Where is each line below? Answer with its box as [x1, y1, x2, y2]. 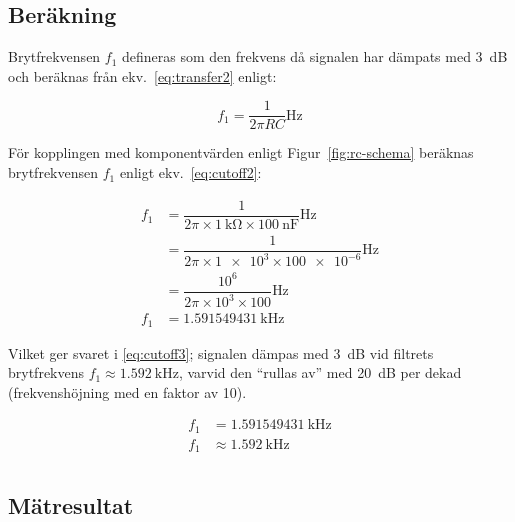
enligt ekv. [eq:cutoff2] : [119, 162, 262, 183]
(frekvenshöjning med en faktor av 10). [8, 381, 247, 402]
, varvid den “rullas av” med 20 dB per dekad [178, 362, 462, 383]
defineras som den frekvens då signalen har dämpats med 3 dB [122, 46, 508, 67]
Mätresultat [8, 489, 134, 520]
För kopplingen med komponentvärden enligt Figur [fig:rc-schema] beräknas [8, 142, 474, 163]
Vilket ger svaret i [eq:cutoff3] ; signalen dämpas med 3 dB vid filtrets [8, 342, 434, 363]
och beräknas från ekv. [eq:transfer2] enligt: [8, 65, 277, 86]
